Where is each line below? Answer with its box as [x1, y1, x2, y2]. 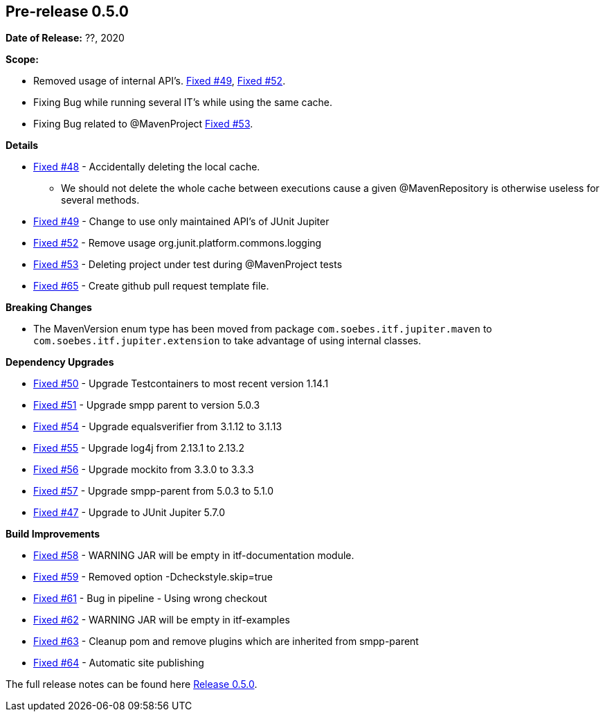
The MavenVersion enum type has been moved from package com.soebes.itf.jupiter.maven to [33, 323, 492, 335]
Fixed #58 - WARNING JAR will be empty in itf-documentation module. [33, 549, 354, 562]
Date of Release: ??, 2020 [6, 32, 125, 44]
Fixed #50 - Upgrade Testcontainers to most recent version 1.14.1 [33, 378, 329, 390]
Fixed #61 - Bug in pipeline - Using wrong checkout [33, 592, 267, 605]
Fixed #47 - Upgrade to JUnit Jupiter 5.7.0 [33, 506, 226, 519]
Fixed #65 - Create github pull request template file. [33, 280, 269, 292]
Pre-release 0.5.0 [6, 3, 129, 20]
